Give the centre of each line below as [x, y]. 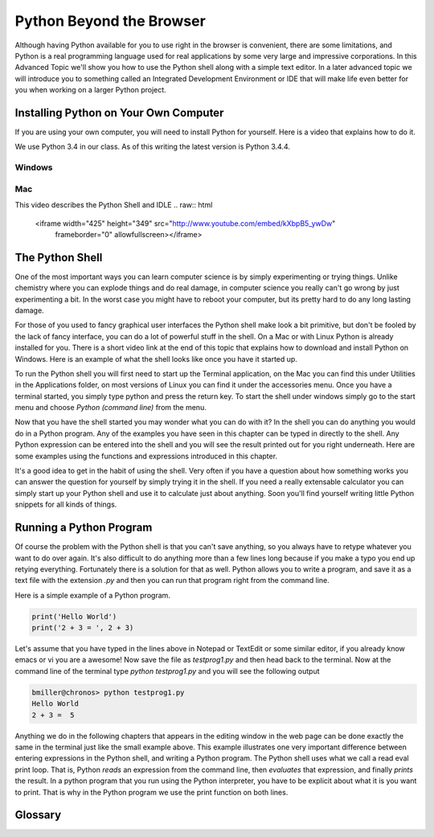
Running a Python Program [84, 528]
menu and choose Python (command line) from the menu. [111, 408]
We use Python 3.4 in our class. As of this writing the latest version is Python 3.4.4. [153, 147]
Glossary [38, 815]
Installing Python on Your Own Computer [119, 113]
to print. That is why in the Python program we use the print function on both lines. [151, 792]
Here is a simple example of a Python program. [92, 595]
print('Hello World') [74, 616]
